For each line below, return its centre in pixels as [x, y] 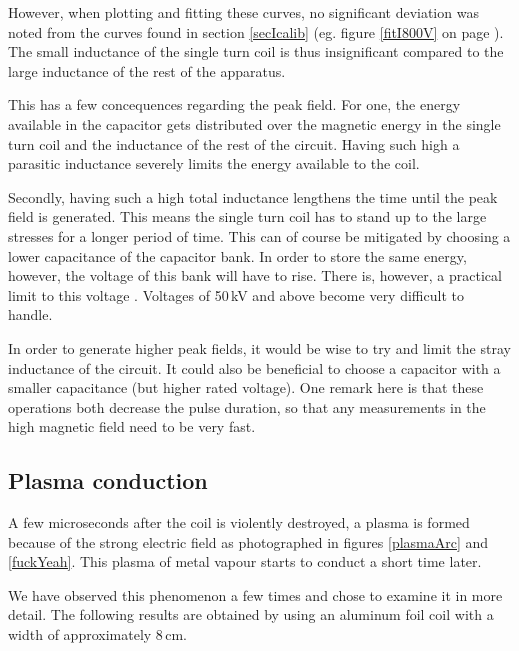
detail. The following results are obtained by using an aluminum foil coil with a [251, 614]
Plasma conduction [108, 480]
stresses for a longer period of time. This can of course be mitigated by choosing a [259, 235]
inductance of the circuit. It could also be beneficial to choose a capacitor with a [254, 367]
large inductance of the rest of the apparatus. [147, 70]
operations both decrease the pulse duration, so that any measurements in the [247, 406]
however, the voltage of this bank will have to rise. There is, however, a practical [255, 275]
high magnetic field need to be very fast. [132, 426]
